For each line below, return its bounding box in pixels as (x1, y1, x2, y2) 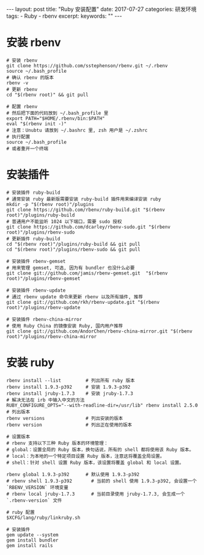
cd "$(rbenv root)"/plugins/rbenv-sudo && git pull (6, 246, 140, 252)
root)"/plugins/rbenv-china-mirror (6, 333, 97, 340)
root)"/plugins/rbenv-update (6, 304, 81, 311)
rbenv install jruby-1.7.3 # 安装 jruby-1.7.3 (6, 390, 133, 397)
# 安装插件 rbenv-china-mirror (6, 316, 82, 322)
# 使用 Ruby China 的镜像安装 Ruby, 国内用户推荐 (6, 323, 123, 329)
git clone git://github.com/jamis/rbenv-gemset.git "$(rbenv (6, 270, 168, 276)
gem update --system (6, 532, 59, 538)
